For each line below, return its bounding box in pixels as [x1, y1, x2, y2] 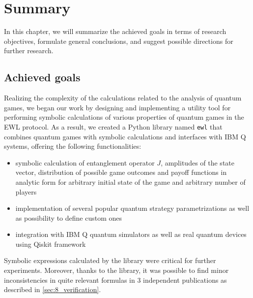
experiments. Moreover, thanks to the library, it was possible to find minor [4, 265, 229, 275]
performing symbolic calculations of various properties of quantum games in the [4, 112, 244, 122]
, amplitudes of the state [161, 157, 234, 167]
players [15, 186, 37, 197]
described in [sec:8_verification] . [4, 284, 101, 295]
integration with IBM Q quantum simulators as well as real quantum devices [15, 229, 247, 239]
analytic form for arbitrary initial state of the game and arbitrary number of [15, 176, 246, 187]
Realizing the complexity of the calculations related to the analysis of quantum [4, 93, 242, 103]
